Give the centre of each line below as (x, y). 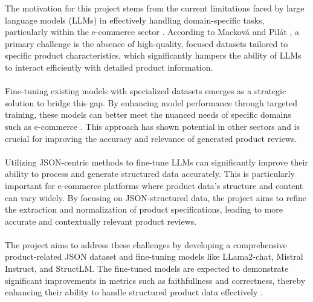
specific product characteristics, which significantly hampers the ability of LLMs (153, 55)
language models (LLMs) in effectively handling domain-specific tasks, (135, 20)
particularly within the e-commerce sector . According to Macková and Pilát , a (152, 32)
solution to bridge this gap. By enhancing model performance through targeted (151, 102)
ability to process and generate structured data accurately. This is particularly (150, 174)
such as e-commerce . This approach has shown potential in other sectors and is (152, 126)
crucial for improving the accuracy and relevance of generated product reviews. (151, 138)
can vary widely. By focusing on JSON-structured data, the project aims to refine (156, 197)
